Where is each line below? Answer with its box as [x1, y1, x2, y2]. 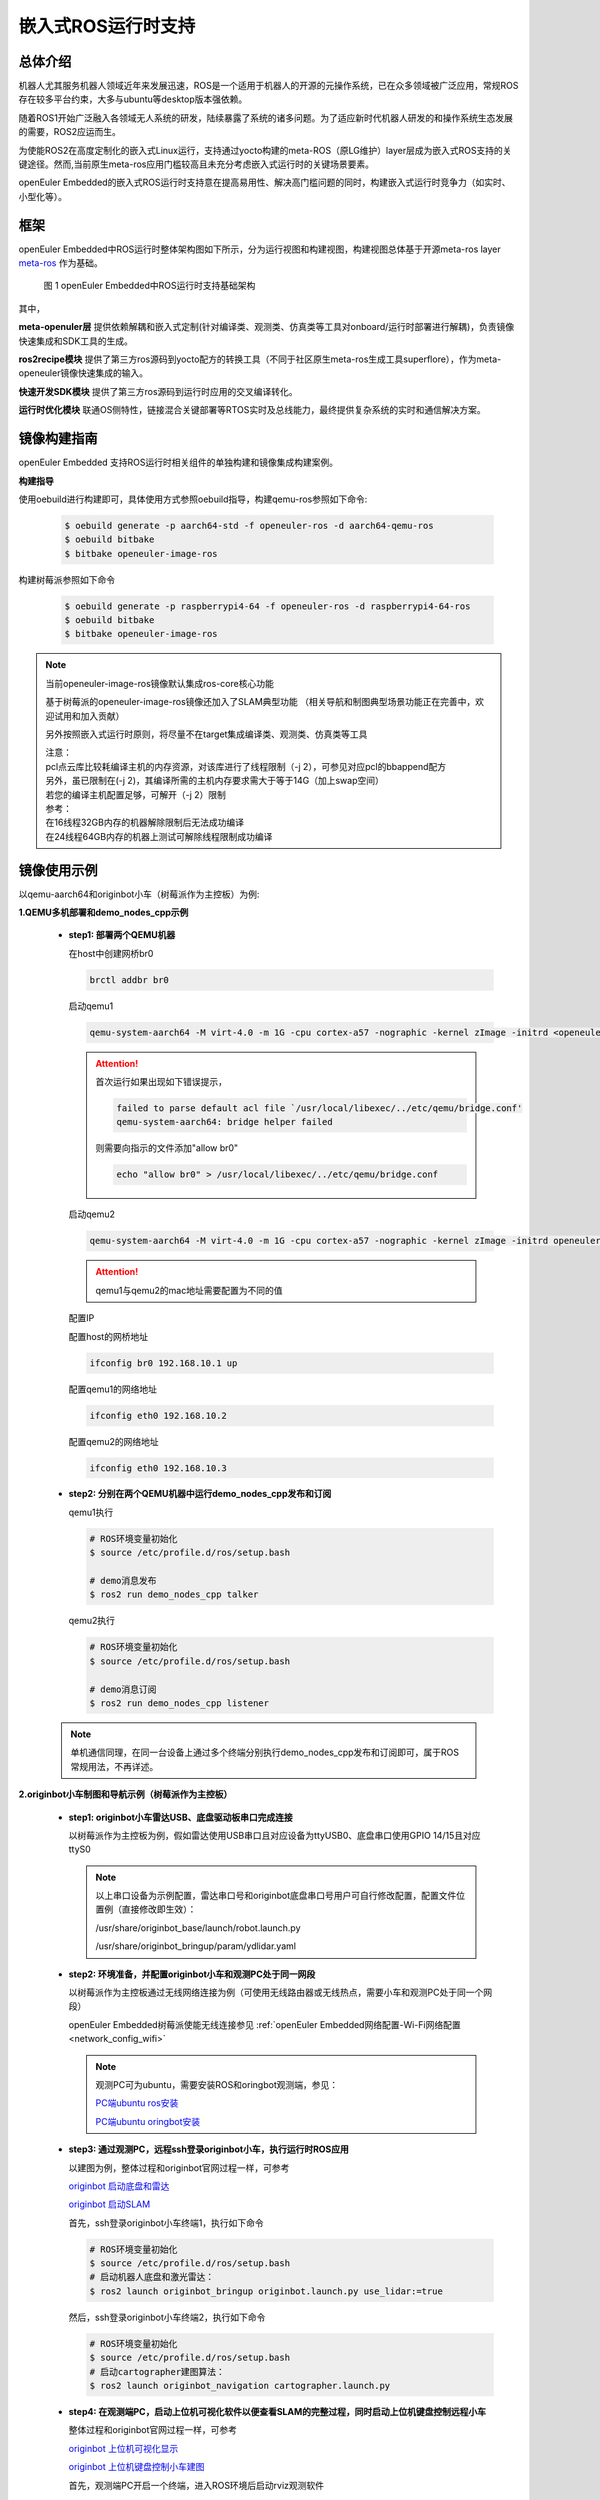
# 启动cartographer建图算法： [89, 2366, 225, 2377]
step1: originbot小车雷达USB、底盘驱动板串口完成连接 [68, 1811, 294, 1823]
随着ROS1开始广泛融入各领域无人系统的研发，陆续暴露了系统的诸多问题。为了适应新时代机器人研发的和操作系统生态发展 [18, 111, 514, 124]
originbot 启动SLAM [68, 2198, 151, 2210]
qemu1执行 [68, 1506, 114, 1518]
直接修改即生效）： [121, 1903, 197, 1915]
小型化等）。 [18, 190, 67, 202]
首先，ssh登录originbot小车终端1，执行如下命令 [68, 2216, 264, 2229]
